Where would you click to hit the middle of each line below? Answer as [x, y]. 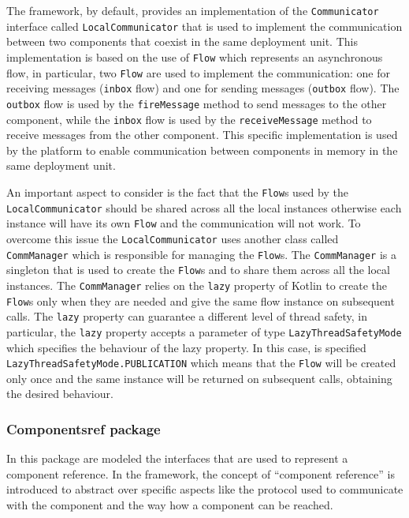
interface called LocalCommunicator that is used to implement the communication [204, 26]
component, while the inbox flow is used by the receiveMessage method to [189, 119]
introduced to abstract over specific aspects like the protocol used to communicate [205, 489]
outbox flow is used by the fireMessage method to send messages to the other [197, 103]
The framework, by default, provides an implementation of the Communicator [193, 10]
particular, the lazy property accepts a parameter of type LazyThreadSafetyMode [204, 331]
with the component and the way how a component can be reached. [170, 504]
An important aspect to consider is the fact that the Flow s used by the [177, 191]
